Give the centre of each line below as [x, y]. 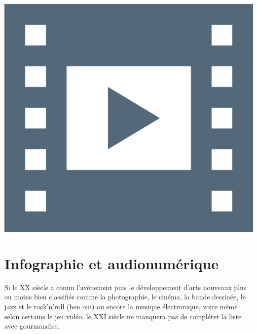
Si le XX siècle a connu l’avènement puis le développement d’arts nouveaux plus [126, 287]
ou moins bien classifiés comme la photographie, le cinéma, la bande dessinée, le [125, 297]
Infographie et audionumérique [112, 263]
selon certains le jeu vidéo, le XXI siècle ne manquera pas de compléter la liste [123, 316]
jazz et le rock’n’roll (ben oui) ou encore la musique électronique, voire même [121, 307]
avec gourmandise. [32, 326]
